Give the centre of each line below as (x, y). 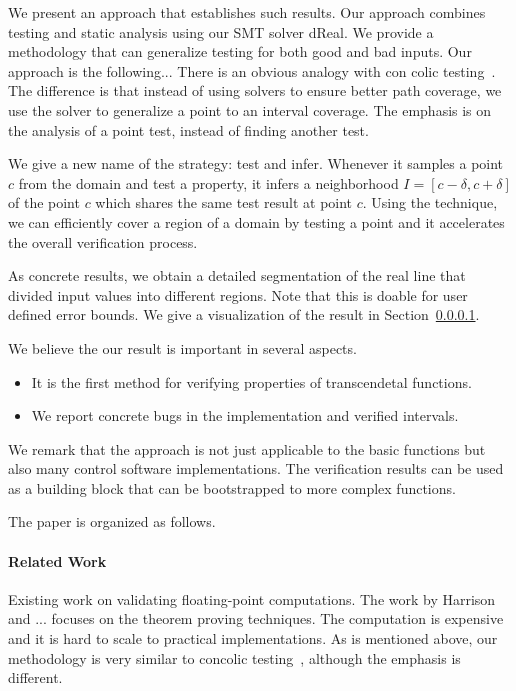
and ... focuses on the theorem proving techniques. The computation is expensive (256, 618)
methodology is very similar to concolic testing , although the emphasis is (234, 657)
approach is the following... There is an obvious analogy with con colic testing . (252, 70)
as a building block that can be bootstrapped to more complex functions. (232, 487)
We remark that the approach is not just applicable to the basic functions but (247, 448)
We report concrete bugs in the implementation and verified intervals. (245, 415)
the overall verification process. (103, 241)
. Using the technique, (430, 202)
